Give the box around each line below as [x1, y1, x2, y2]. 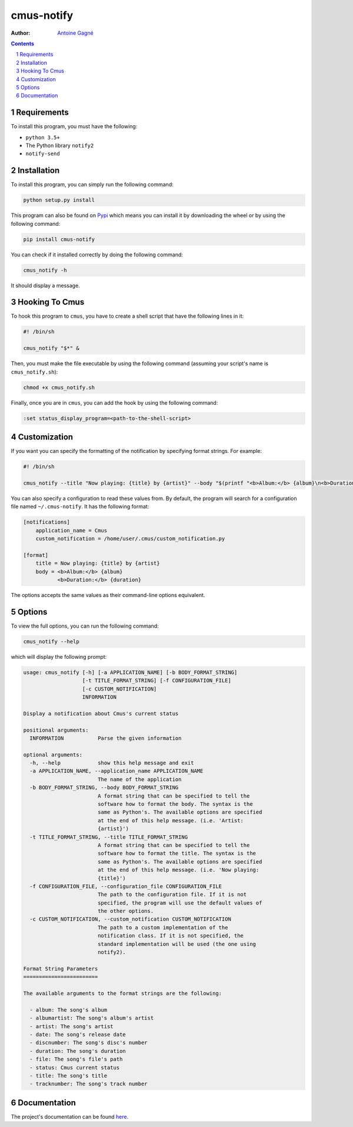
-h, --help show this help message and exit [29, 759, 194, 766]
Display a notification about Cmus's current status [23, 710, 179, 717]
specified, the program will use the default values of [97, 899, 262, 906]
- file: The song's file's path [29, 1056, 123, 1063]
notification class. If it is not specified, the [97, 932, 244, 939]
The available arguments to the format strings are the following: [23, 990, 222, 996]
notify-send [25, 151, 60, 157]
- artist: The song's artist [29, 1023, 114, 1029]
